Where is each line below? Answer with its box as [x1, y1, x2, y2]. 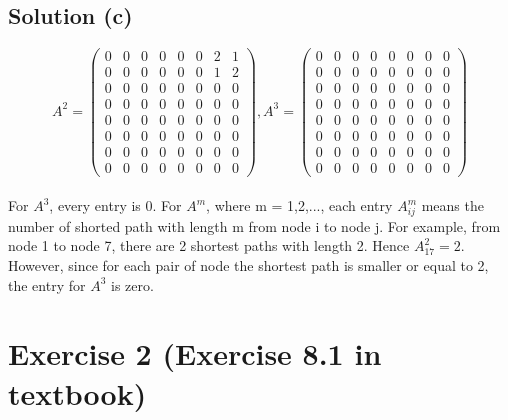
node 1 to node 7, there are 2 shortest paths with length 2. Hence [8, 235, 410, 256]
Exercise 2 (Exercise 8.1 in [8, 333, 382, 374]
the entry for [8, 274, 86, 295]
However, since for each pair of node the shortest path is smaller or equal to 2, [8, 255, 489, 276]
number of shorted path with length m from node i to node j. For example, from [8, 215, 501, 236]
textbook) [8, 372, 147, 413]
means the [421, 195, 484, 216]
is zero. [110, 274, 154, 295]
